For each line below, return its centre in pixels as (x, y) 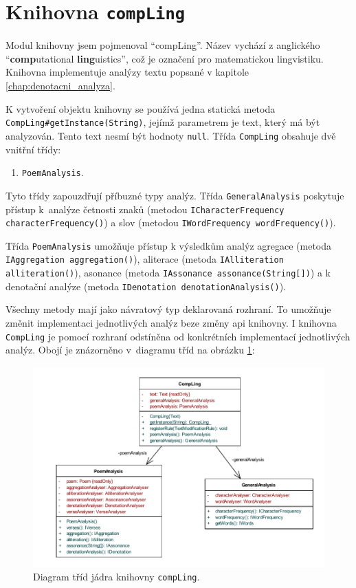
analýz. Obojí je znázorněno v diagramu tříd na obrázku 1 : (130, 350)
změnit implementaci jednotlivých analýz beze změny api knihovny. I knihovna (171, 323)
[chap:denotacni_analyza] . (60, 86)
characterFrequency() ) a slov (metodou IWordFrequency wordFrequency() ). (171, 222)
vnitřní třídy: (33, 149)
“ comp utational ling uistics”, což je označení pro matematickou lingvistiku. (165, 58)
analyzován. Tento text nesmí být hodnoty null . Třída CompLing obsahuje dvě (171, 135)
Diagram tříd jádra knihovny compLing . (116, 577)
